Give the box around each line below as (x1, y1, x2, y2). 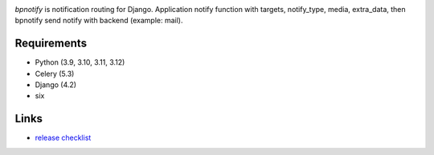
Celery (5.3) (35, 69, 75, 78)
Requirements (14, 37, 88, 50)
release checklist (35, 133, 92, 143)
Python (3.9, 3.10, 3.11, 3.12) (35, 58, 125, 67)
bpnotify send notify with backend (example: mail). (14, 16, 183, 26)
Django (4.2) (35, 80, 76, 89)
